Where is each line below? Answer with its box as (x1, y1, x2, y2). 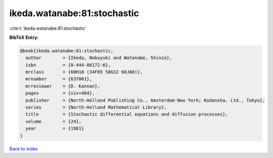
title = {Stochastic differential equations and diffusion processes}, (25, 112, 229, 117)
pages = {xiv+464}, (25, 90, 95, 96)
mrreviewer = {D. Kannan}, (25, 83, 101, 89)
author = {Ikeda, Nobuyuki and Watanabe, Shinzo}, (25, 55, 172, 61)
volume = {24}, (25, 119, 82, 124)
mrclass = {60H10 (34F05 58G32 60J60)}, (25, 69, 143, 75)
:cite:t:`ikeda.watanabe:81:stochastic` (9, 25, 87, 31)
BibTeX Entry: (9, 34, 39, 40)
